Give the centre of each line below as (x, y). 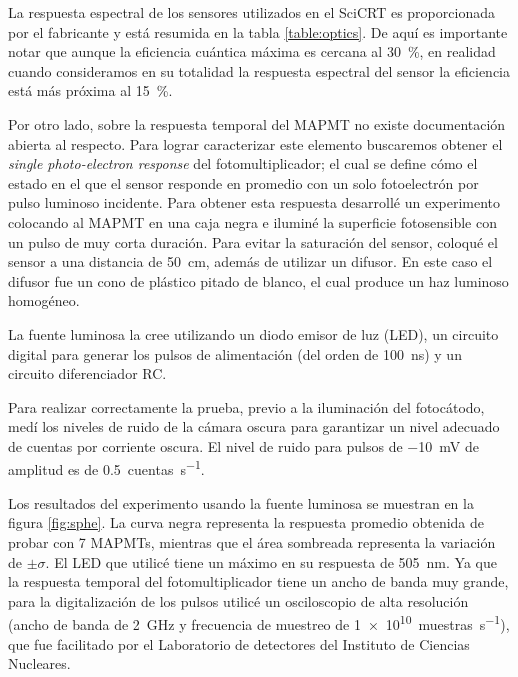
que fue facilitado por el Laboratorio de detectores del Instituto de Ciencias (239, 643)
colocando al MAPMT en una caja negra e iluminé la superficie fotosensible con (252, 221)
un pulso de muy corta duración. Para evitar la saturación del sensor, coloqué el (253, 241)
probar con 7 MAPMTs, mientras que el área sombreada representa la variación (252, 541)
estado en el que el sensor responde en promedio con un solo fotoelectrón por (243, 182)
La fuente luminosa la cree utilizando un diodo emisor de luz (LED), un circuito (253, 333)
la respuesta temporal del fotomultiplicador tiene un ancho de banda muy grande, (258, 581)
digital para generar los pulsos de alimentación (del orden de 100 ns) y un (235, 353)
